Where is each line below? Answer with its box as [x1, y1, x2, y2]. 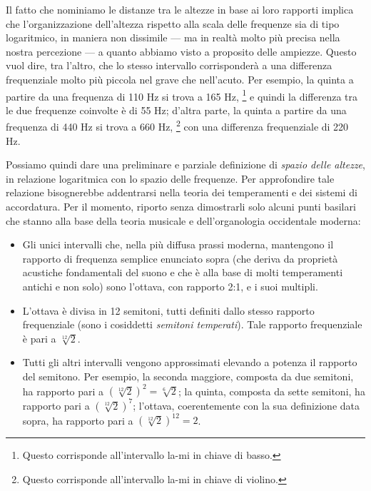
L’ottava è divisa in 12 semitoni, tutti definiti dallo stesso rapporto [22, 303, 315, 318]
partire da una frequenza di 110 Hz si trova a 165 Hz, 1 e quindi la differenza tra [6, 86, 358, 103]
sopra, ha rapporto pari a [22, 412, 133, 427]
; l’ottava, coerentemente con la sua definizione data [133, 398, 360, 412]
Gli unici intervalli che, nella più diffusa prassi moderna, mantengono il [22, 237, 334, 252]
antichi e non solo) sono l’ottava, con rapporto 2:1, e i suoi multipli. [22, 279, 318, 293]
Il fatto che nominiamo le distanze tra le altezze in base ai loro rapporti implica [6, 2, 354, 16]
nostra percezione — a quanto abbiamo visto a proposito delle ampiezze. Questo [6, 44, 357, 59]
